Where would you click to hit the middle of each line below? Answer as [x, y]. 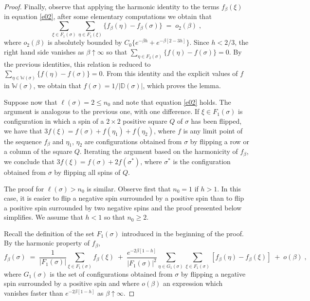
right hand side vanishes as [44, 51]
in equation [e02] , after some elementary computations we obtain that [108, 16]
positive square [145, 121]
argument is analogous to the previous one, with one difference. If [102, 111]
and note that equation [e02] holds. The [172, 102]
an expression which [193, 283]
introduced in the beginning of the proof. [183, 233]
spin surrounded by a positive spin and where [72, 283]
